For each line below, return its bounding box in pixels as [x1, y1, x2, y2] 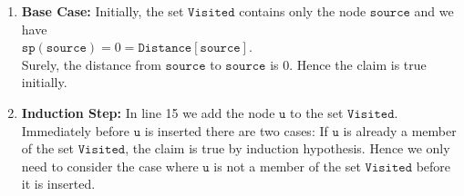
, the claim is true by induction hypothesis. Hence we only [125, 139, 450, 158]
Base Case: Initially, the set [21, 2, 184, 20]
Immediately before [21, 121, 130, 140]
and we [414, 2, 454, 20]
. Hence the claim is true [289, 54, 427, 73]
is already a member [343, 121, 457, 140]
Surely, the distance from [21, 54, 161, 73]
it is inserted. [21, 174, 96, 193]
